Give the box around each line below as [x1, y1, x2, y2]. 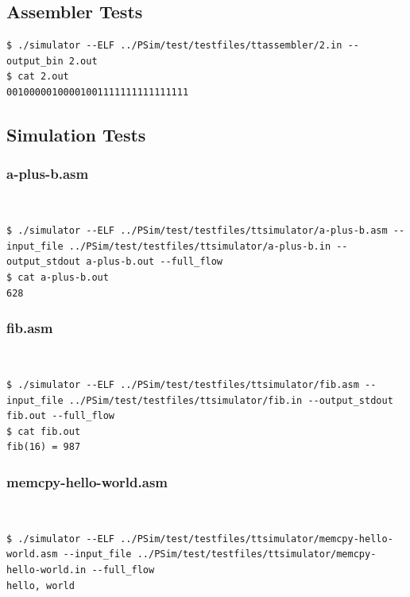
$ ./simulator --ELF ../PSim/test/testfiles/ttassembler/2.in [6, 40, 342, 52]
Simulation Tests [6, 122, 146, 146]
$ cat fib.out [6, 425, 81, 437]
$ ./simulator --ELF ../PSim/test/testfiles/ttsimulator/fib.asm [6, 378, 359, 390]
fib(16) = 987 [6, 441, 81, 453]
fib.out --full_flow [6, 410, 115, 422]
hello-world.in [6, 564, 87, 576]
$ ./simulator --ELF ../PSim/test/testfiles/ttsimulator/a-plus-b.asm [6, 225, 388, 237]
